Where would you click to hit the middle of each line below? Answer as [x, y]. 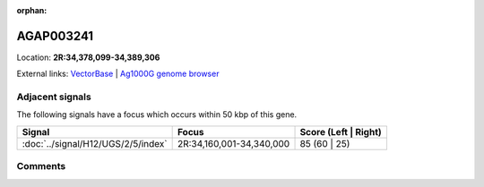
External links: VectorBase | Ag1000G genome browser [118, 74]
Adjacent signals [54, 97]
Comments [41, 166]
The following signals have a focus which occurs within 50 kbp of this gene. [157, 115]
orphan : [32, 10]
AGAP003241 [55, 36]
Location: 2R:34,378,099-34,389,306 [88, 57]
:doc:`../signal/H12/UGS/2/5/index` [95, 143]
